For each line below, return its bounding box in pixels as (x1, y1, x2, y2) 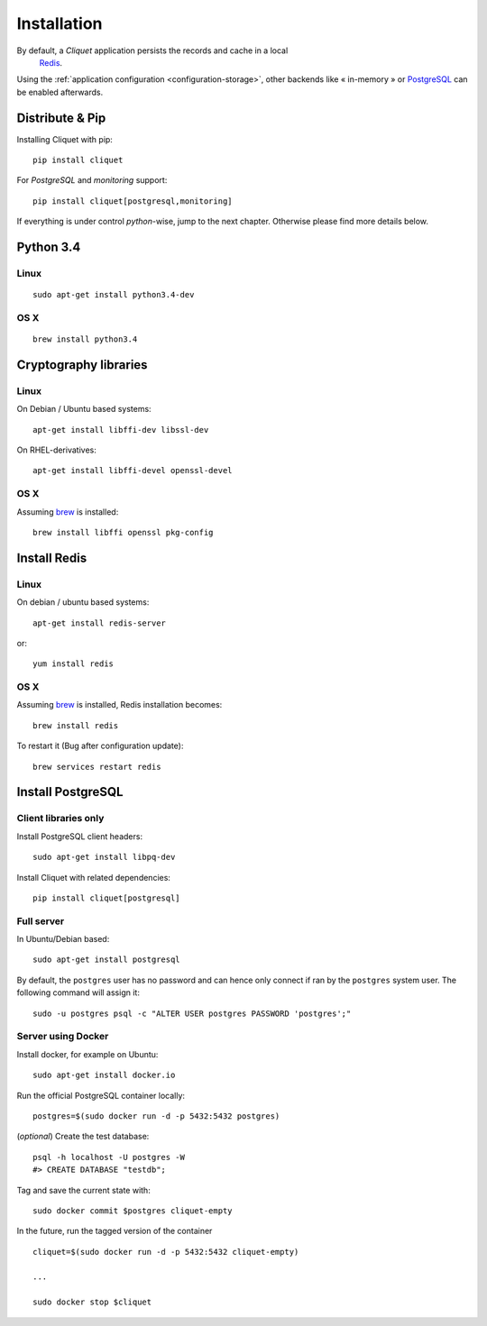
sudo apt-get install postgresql (32, 955, 180, 965)
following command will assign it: (16, 987, 140, 998)
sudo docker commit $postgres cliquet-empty (32, 1205, 234, 1216)
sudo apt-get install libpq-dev (32, 852, 176, 863)
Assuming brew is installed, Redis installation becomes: (16, 700, 223, 710)
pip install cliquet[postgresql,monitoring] (32, 196, 234, 206)
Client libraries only (16, 812, 105, 825)
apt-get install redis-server (32, 617, 167, 628)
